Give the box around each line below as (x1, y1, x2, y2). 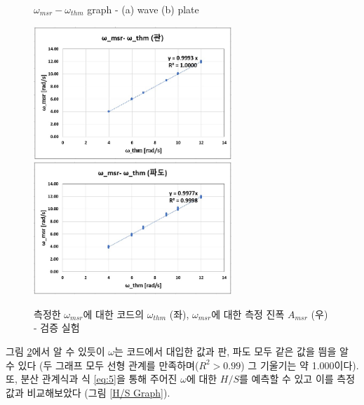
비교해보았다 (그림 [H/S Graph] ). (27, 385, 170, 399)
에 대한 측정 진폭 (211, 306, 285, 321)
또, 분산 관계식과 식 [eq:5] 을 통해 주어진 (6, 371, 177, 386)
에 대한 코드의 (83, 306, 144, 321)
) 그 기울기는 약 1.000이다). (241, 357, 359, 372)
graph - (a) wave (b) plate (87, 2, 199, 16)
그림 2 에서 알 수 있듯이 (6, 343, 105, 358)
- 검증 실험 (34, 320, 80, 335)
